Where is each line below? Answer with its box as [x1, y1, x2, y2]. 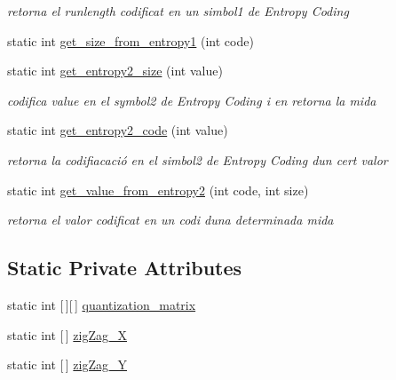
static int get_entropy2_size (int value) [7, 61, 223, 80]
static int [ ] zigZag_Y [7, 355, 128, 374]
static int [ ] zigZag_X [7, 325, 128, 344]
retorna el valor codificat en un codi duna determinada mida [7, 210, 334, 229]
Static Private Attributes [7, 254, 242, 281]
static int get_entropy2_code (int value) [7, 121, 228, 139]
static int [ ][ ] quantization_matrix [7, 295, 196, 313]
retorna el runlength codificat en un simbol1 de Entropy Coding [7, 2, 349, 20]
